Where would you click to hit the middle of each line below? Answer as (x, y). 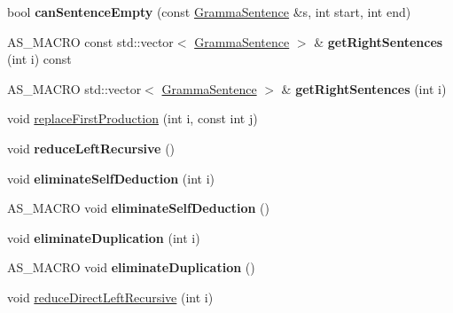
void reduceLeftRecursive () (91, 148)
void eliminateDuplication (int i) (104, 237)
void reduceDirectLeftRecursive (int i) (110, 297)
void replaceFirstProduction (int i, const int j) (133, 118)
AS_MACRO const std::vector (90, 41)
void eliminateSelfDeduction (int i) (111, 178)
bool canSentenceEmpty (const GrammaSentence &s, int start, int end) (209, 12)
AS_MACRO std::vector (74, 88)
